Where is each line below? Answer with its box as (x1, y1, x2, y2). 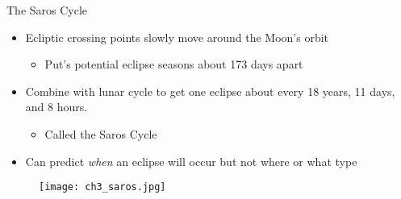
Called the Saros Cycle (44, 125, 157, 142)
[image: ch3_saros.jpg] (39, 181, 166, 193)
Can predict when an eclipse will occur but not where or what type (25, 152, 357, 169)
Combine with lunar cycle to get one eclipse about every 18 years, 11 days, (25, 82, 395, 99)
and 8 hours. (25, 98, 88, 115)
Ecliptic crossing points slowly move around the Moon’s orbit (25, 28, 329, 45)
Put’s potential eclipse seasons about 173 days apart (44, 56, 303, 73)
